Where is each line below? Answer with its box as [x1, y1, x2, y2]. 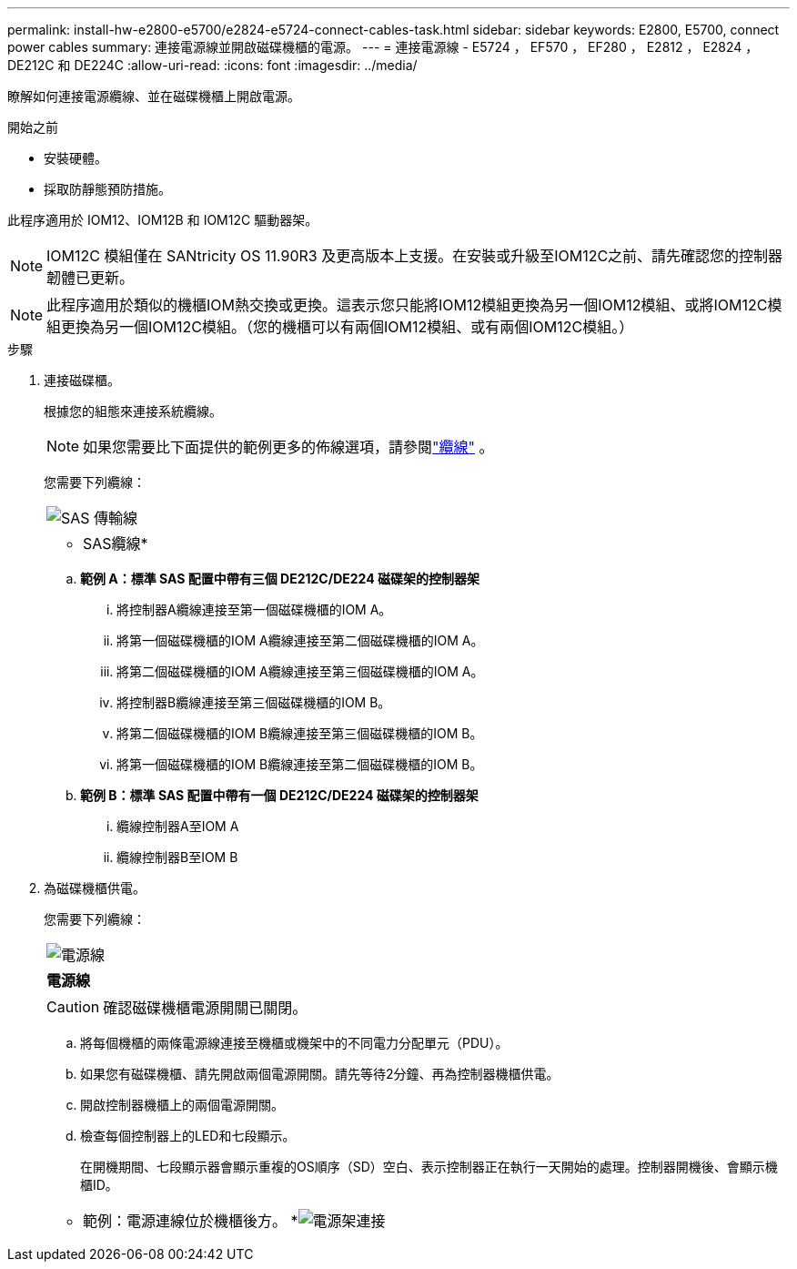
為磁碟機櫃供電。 [44, 880, 146, 896]
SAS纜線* [83, 534, 148, 553]
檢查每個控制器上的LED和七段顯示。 [80, 1128, 296, 1143]
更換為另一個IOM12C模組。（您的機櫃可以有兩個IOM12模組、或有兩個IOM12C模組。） [61, 318, 634, 336]
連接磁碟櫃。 [44, 372, 120, 388]
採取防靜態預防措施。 [44, 181, 171, 197]
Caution [46, 998, 100, 1016]
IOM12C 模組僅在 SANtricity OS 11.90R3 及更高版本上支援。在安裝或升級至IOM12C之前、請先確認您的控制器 [46, 247, 783, 265]
